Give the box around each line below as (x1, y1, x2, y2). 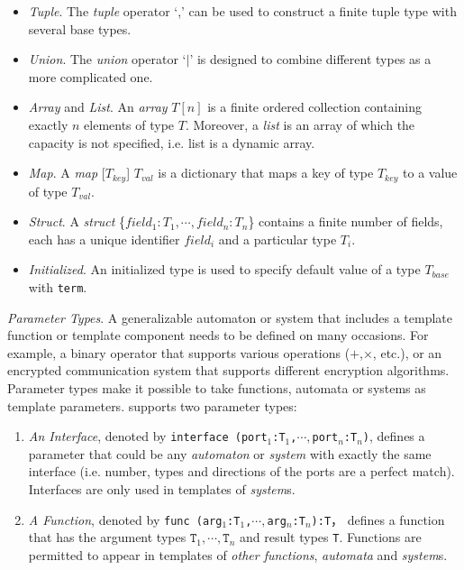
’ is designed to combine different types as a (189, 50, 432, 69)
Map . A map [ (28, 163, 105, 182)
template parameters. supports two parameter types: (7, 396, 297, 415)
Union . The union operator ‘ (28, 50, 187, 69)
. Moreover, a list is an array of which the (185, 115, 415, 133)
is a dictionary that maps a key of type (158, 163, 374, 182)
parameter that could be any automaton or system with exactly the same (28, 444, 432, 463)
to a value (403, 163, 458, 182)
